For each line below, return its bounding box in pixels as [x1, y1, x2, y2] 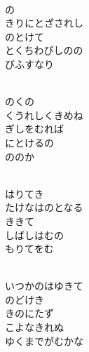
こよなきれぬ [5, 320, 64, 334]
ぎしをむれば [5, 121, 64, 136]
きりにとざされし [5, 15, 83, 30]
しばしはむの [5, 227, 64, 242]
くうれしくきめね [5, 107, 83, 122]
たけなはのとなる [5, 200, 83, 215]
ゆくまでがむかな [5, 333, 83, 348]
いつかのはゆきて [5, 278, 83, 293]
